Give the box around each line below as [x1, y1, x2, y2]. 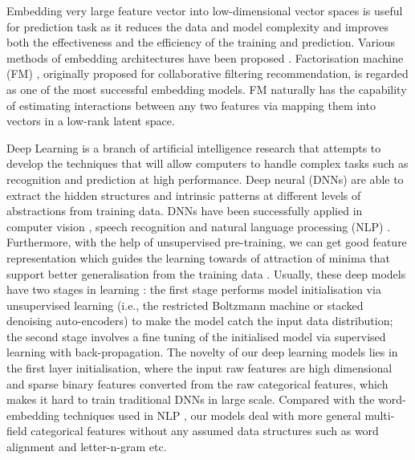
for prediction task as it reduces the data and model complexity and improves [6, 18, 389, 35]
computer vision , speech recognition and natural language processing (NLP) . [6, 218, 391, 234]
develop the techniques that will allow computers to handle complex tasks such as [6, 155, 409, 172]
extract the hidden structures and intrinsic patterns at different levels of [6, 186, 361, 203]
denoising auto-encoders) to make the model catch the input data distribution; [6, 312, 393, 329]
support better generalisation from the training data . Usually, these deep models [6, 265, 406, 282]
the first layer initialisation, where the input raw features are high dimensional [6, 360, 393, 377]
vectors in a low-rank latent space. [6, 112, 175, 129]
